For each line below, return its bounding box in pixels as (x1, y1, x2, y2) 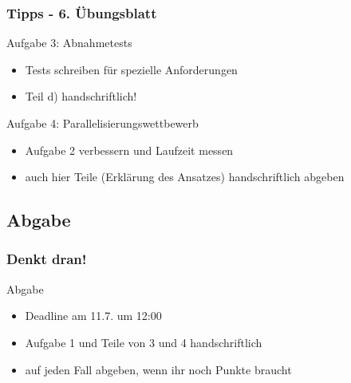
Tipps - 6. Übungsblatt (6, 2, 157, 22)
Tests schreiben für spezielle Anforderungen (25, 61, 238, 77)
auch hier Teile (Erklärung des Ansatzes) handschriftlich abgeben (25, 168, 345, 185)
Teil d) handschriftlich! (25, 88, 137, 105)
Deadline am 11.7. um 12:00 (25, 307, 162, 324)
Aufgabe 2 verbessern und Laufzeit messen (25, 141, 234, 158)
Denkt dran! (6, 249, 87, 269)
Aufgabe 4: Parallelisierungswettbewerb (6, 115, 199, 131)
